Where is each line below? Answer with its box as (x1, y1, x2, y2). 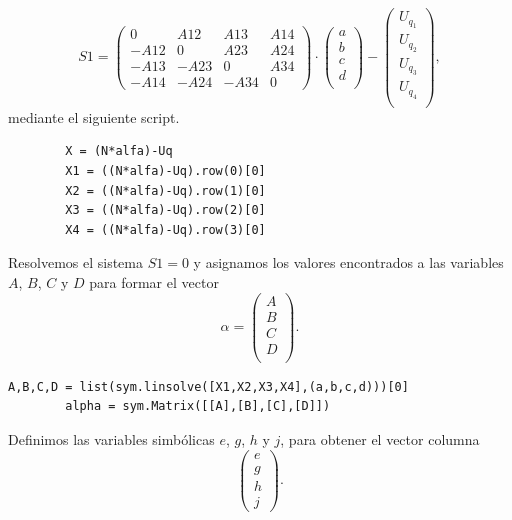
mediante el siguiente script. (8, 106, 180, 127)
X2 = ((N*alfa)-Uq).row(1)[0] (65, 183, 266, 198)
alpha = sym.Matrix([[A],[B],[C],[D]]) (65, 399, 331, 414)
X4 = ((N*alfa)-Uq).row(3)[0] (65, 222, 266, 237)
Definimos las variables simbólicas (8, 429, 215, 449)
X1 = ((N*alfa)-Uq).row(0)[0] (65, 164, 266, 179)
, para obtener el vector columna (280, 429, 480, 449)
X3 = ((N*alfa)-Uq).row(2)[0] (65, 203, 266, 218)
